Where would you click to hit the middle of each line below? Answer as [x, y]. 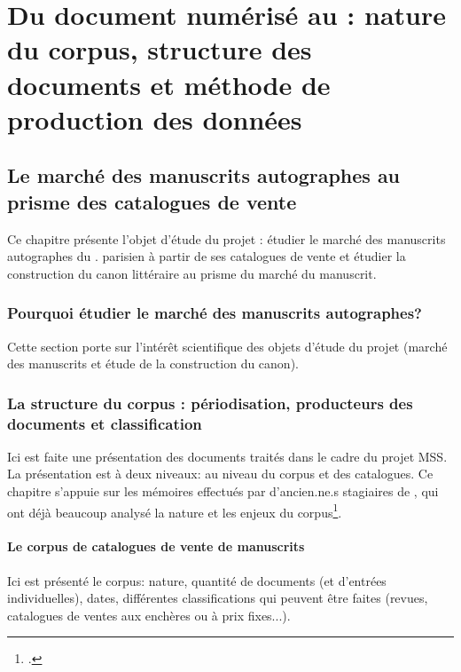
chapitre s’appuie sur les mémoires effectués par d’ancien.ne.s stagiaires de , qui [223, 491]
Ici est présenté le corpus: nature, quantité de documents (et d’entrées [197, 580]
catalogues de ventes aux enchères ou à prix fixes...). [149, 615]
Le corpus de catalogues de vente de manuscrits [156, 546]
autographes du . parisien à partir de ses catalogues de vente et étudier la [207, 256]
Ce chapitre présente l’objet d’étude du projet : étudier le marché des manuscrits [227, 238]
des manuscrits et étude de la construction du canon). [153, 364]
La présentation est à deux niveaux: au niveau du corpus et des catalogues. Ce [220, 474]
